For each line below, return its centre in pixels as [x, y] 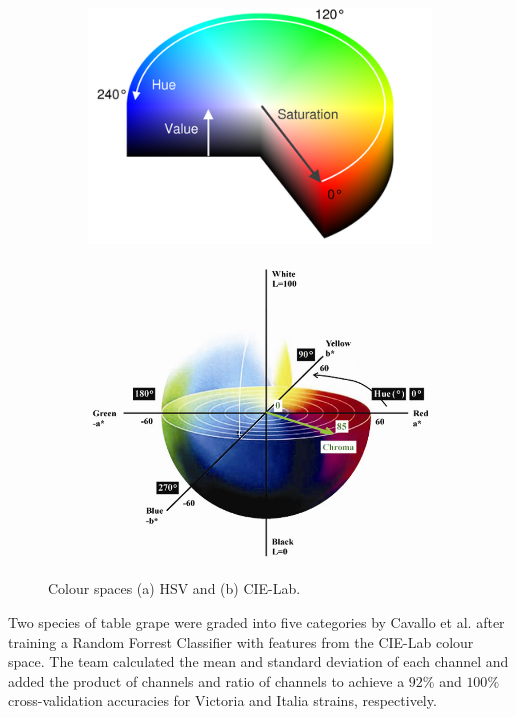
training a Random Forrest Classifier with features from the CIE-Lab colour [241, 641]
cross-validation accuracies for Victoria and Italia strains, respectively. [222, 700]
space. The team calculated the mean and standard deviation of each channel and [258, 661]
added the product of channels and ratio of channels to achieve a [206, 680]
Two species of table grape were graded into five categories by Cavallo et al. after [256, 622]
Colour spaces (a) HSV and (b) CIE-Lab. [174, 588]
